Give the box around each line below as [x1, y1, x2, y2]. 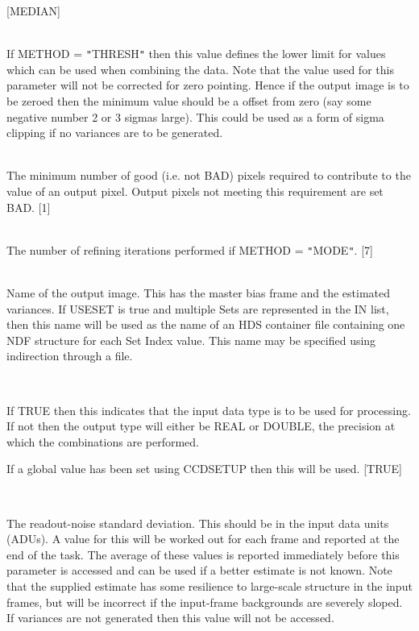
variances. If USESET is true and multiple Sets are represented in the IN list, [6, 300, 389, 317]
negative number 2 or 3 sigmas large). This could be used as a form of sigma [6, 108, 384, 125]
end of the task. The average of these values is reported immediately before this [6, 546, 400, 563]
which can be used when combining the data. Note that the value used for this [6, 60, 394, 77]
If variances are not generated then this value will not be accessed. [6, 609, 334, 626]
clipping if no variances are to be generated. [6, 124, 223, 141]
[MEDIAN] [6, 2, 60, 19]
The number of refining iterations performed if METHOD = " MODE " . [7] [6, 241, 373, 258]
